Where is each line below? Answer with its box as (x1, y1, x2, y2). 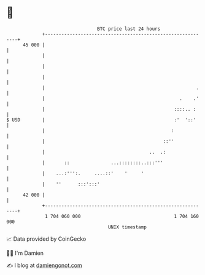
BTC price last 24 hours (97, 26, 161, 32)
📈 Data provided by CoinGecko (6, 235, 87, 243)
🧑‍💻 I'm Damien (6, 249, 44, 257)
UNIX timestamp (107, 224, 147, 230)
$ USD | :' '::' (6, 116, 196, 123)
